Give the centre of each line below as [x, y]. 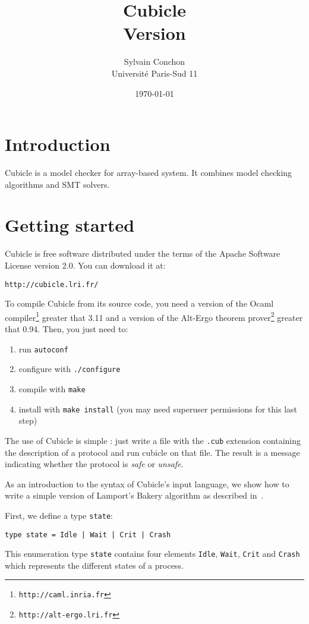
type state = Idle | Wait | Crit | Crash [88, 535]
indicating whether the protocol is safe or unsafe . [94, 464]
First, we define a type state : [59, 515]
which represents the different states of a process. [94, 565]
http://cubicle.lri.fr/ [52, 284]
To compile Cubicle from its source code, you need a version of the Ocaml [139, 303]
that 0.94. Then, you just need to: [67, 329]
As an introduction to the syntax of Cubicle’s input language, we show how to [147, 483]
